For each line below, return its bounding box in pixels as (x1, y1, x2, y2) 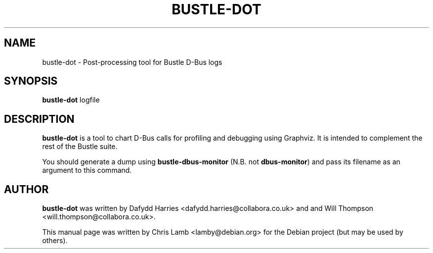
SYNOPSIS (4, 75, 58, 88)
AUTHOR (4, 183, 49, 196)
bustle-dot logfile (42, 96, 100, 104)
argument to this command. (42, 166, 132, 175)
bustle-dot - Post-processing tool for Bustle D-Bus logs (42, 57, 222, 66)
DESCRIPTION (4, 112, 75, 125)
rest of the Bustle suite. (42, 142, 118, 151)
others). (42, 236, 68, 245)
